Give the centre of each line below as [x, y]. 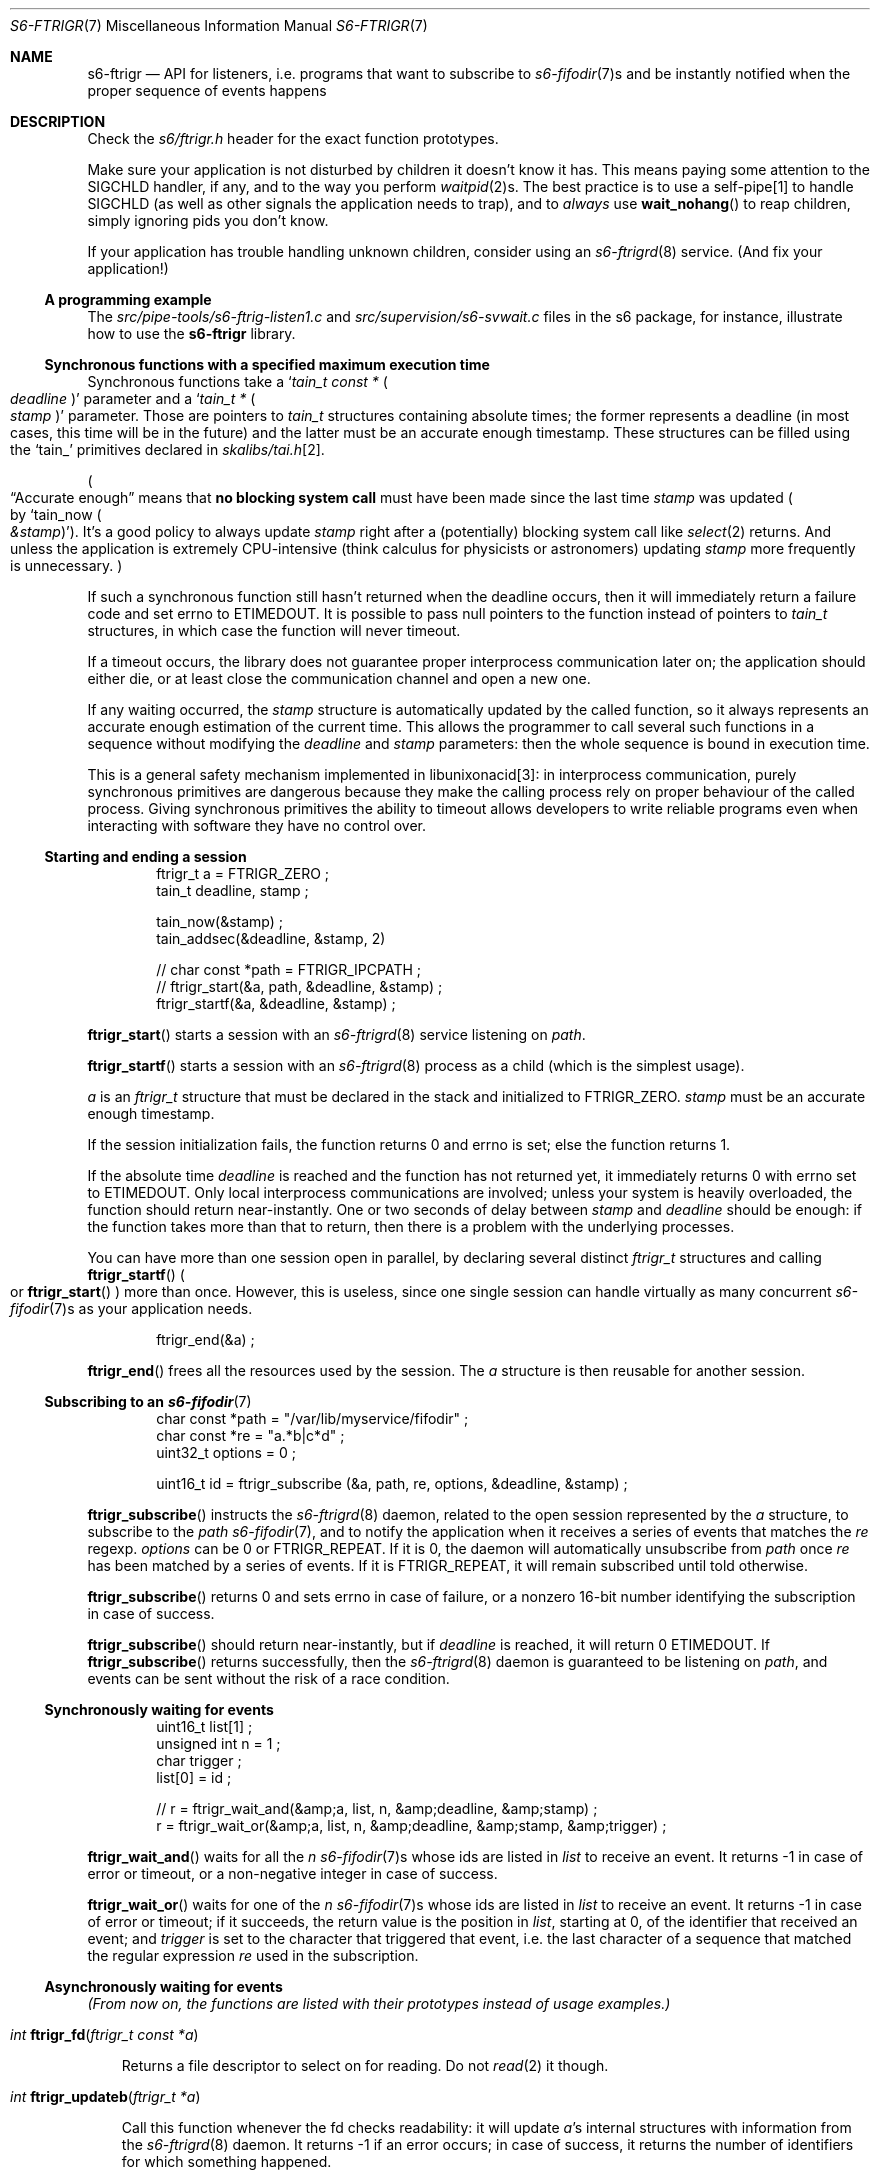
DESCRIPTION [58, 121]
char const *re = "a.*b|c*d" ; [250, 1435]
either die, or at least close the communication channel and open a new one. [339, 678]
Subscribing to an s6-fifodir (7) [148, 1401]
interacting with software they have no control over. [257, 825]
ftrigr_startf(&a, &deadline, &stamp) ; [276, 1003]
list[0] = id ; [194, 1777]
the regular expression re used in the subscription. [253, 1955]
